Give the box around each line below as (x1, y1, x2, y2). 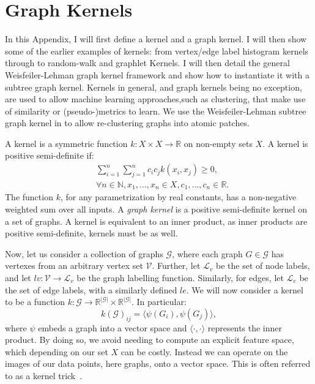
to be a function (5, 295, 65, 308)
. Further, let (152, 259, 201, 272)
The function (5, 190, 53, 203)
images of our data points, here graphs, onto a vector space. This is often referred (5, 357, 311, 370)
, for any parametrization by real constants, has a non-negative (60, 190, 297, 203)
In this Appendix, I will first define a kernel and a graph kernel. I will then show (5, 32, 307, 45)
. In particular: (131, 295, 187, 308)
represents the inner (207, 321, 283, 334)
